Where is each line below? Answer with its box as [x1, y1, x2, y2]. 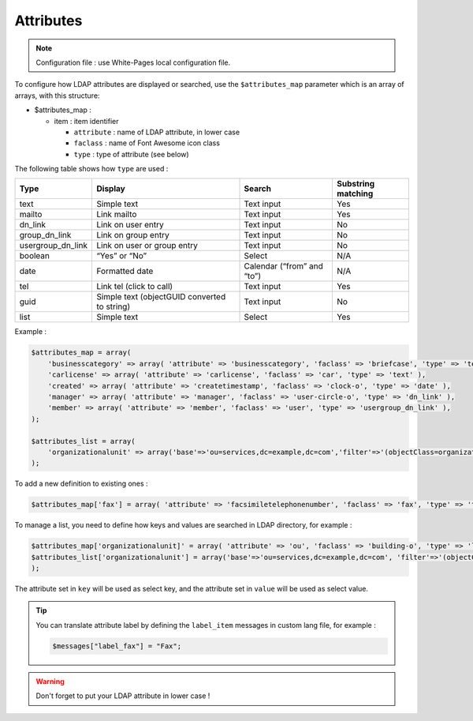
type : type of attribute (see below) [73, 149, 189, 159]
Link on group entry [95, 230, 169, 241]
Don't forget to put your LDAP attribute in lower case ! [35, 691, 210, 700]
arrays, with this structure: [14, 91, 100, 100]
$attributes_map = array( [31, 348, 132, 357]
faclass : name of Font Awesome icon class [73, 138, 221, 148]
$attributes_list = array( [31, 437, 136, 445]
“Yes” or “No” [95, 250, 147, 261]
